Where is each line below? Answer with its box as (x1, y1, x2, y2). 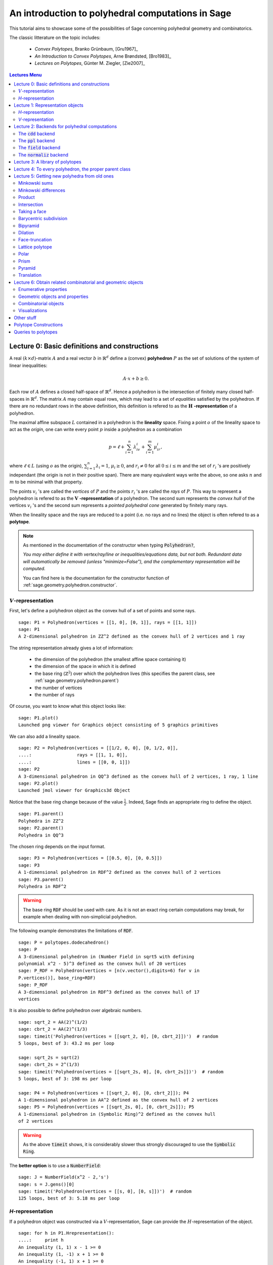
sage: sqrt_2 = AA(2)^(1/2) (18, 1019, 88, 1025)
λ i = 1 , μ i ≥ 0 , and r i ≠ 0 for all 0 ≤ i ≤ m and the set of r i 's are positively (96, 463, 251, 470)
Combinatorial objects (18, 301, 64, 306)
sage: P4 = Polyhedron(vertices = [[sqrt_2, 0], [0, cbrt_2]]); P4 (18, 1090, 189, 1095)
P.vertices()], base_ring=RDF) (18, 975, 96, 981)
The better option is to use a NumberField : (9, 1162, 101, 1168)
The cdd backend (18, 131, 55, 137)
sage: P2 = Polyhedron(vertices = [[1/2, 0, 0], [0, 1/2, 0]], (18, 745, 178, 751)
